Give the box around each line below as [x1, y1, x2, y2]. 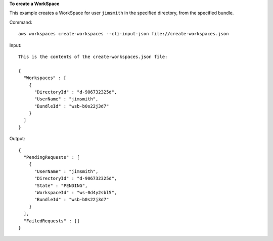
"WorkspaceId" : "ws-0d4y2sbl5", [34, 190, 117, 195]
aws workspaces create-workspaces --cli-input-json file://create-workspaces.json [18, 31, 229, 37]
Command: [9, 19, 32, 25]
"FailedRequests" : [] [23, 218, 80, 224]
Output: [9, 136, 25, 142]
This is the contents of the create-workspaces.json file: [18, 53, 168, 59]
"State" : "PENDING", [34, 183, 88, 189]
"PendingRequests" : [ [23, 154, 80, 160]
